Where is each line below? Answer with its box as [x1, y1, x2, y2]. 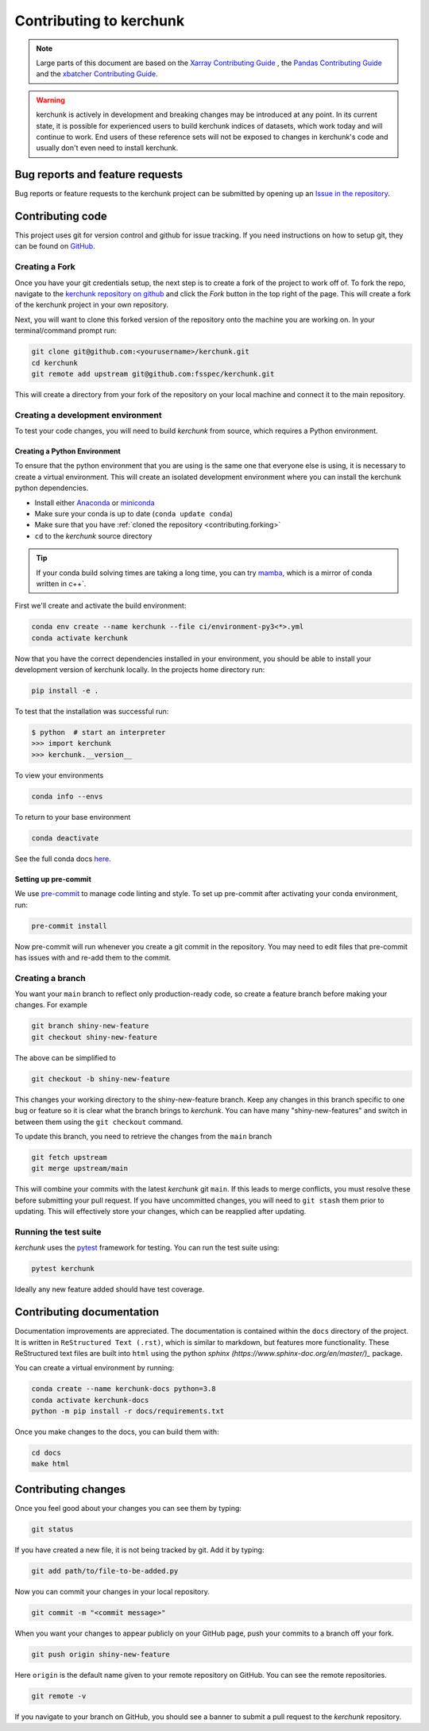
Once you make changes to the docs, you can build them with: [14, 1427, 219, 1437]
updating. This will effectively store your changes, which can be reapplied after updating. [14, 1207, 307, 1216]
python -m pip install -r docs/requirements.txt [31, 1407, 225, 1416]
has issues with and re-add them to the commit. [14, 952, 172, 962]
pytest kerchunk [31, 1264, 95, 1273]
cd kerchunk [31, 358, 79, 367]
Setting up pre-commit [14, 874, 91, 883]
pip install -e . [31, 686, 99, 695]
